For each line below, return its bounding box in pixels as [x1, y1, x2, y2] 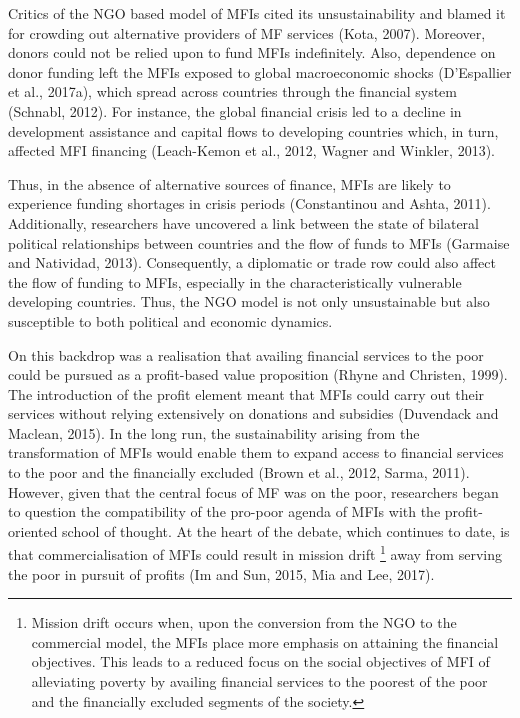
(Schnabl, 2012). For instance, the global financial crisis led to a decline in [8, 100, 462, 121]
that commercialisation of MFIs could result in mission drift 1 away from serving [8, 541, 502, 565]
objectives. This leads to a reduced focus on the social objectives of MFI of [31, 651, 490, 672]
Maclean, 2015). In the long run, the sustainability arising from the [8, 422, 420, 443]
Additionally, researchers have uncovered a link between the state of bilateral [8, 212, 479, 233]
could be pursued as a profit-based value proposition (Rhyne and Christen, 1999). [8, 364, 508, 385]
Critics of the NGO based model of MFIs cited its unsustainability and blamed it [8, 3, 506, 23]
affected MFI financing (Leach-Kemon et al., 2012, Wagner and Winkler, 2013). [8, 140, 495, 161]
